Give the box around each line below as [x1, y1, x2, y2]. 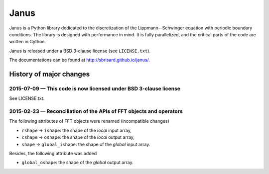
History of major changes [9, 70, 90, 78]
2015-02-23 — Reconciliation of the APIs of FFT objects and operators [9, 108, 183, 115]
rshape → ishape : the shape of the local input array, [21, 127, 132, 133]
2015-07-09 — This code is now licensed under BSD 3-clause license [9, 85, 181, 92]
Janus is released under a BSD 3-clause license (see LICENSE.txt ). [9, 48, 151, 54]
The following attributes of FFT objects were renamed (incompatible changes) [9, 118, 169, 124]
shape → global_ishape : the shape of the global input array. [21, 141, 150, 147]
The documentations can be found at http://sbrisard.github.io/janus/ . [9, 57, 150, 63]
